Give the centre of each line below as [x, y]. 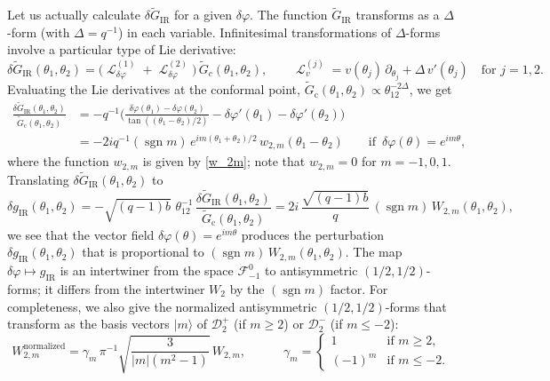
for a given [203, 15]
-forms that [416, 306]
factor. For [359, 288]
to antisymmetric [311, 270]
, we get [430, 89]
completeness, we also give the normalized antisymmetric [162, 306]
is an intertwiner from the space [147, 270]
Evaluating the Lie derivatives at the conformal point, [154, 89]
